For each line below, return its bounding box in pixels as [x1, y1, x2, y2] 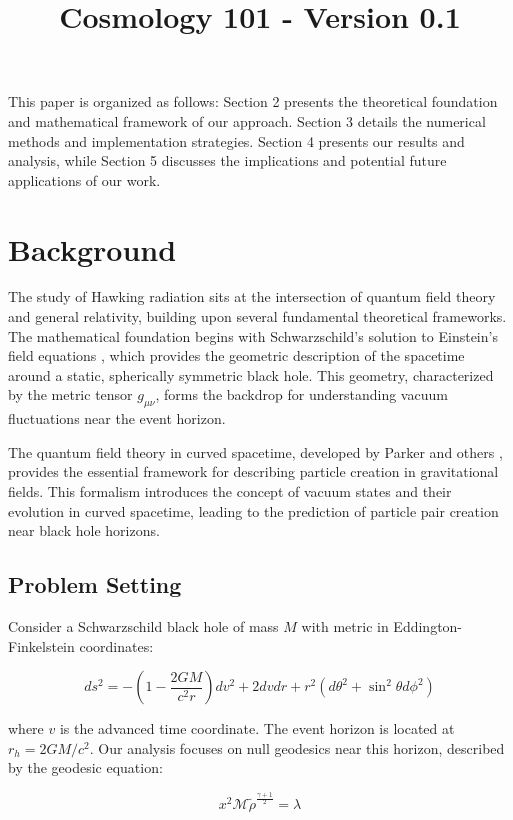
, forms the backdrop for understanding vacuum [155, 384, 448, 405]
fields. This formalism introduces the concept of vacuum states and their [8, 481, 452, 502]
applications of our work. [8, 169, 161, 190]
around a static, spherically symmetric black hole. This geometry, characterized [8, 364, 494, 385]
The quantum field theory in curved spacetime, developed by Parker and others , [8, 441, 503, 462]
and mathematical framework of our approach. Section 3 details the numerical [8, 110, 486, 131]
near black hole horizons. [8, 520, 160, 541]
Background [8, 228, 177, 269]
